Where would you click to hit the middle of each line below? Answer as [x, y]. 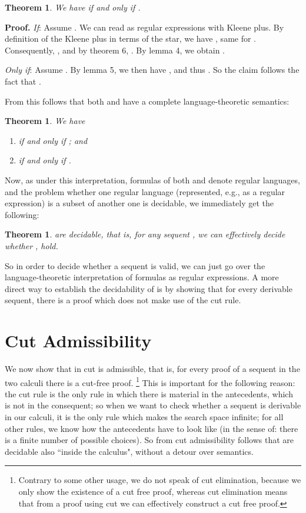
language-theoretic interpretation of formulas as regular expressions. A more [142, 277]
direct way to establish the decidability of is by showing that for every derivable [149, 288]
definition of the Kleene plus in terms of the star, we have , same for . [130, 38]
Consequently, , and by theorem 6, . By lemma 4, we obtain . [115, 50]
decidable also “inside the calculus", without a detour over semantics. [129, 451]
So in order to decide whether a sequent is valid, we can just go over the [135, 265]
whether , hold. [31, 245]
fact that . [23, 81]
